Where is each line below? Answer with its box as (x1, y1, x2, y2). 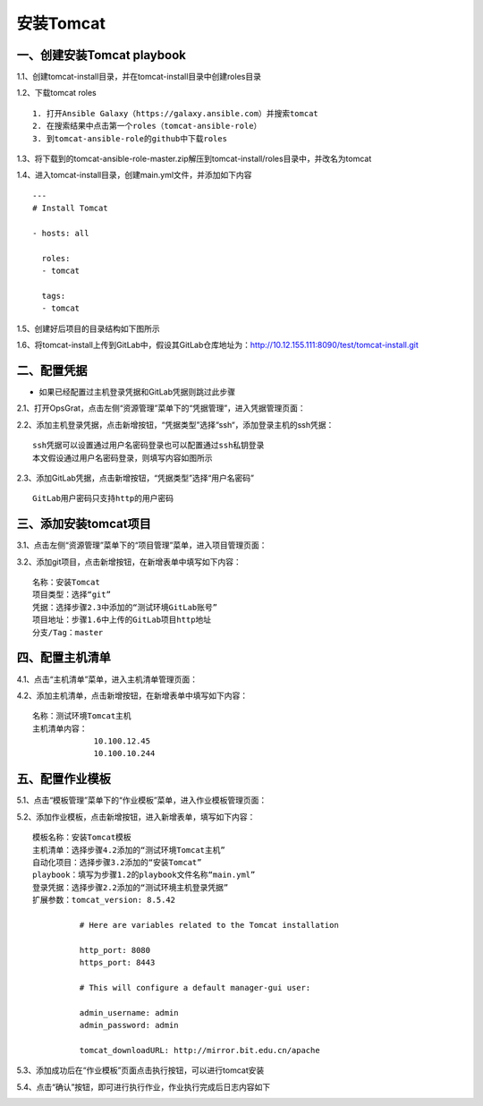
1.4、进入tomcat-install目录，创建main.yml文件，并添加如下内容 (16, 170, 252, 181)
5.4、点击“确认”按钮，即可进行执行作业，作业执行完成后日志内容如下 (16, 1081, 271, 1092)
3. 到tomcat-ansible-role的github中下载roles (32, 133, 228, 143)
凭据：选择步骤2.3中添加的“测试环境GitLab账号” (32, 602, 218, 612)
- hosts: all (32, 228, 89, 238)
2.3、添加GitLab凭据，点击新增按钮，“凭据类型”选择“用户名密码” (16, 472, 255, 483)
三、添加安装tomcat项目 (16, 516, 151, 532)
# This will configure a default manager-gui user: (79, 983, 311, 992)
